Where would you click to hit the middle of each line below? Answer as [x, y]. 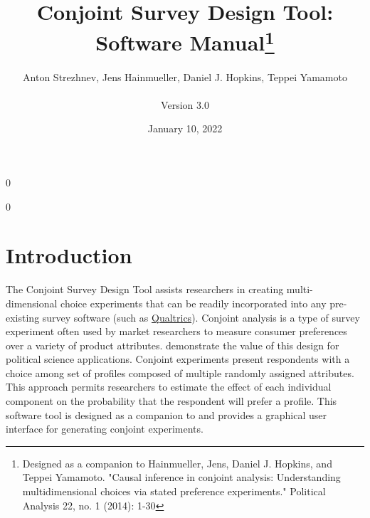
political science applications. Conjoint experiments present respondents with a [178, 359]
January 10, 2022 [185, 128]
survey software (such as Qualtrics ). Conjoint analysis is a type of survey [201, 317]
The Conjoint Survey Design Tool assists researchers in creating [145, 289]
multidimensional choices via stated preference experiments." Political [174, 491]
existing [23, 317]
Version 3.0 [185, 104]
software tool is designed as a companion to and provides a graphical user [166, 414]
